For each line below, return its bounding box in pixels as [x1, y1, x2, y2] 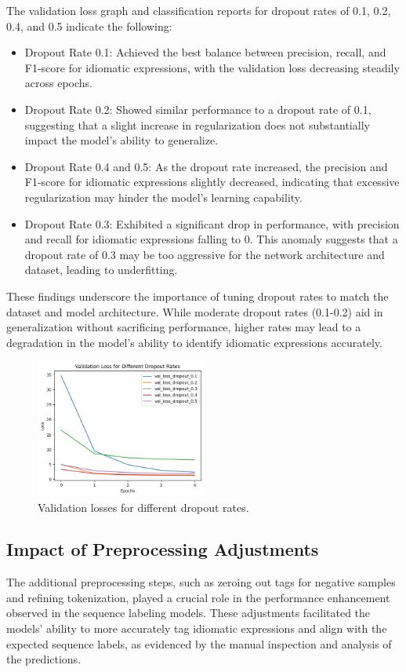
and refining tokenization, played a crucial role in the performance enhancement [6, 589, 390, 605]
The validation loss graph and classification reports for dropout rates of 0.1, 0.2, [6, 2, 391, 18]
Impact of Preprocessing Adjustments [6, 537, 319, 561]
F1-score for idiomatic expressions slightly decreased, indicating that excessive [24, 173, 400, 190]
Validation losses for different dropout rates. [38, 499, 249, 515]
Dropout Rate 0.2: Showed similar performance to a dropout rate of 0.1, [24, 100, 372, 117]
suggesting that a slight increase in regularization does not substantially [24, 116, 370, 133]
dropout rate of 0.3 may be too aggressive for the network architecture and [24, 246, 385, 262]
